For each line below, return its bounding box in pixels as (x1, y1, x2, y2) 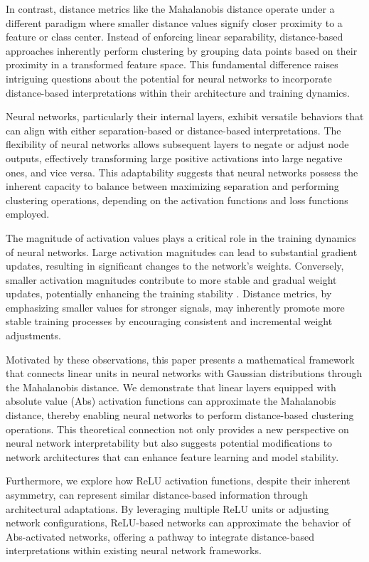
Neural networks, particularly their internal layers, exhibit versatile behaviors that (6, 109, 364, 124)
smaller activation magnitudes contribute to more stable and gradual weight (6, 272, 337, 287)
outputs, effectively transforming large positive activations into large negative (6, 150, 343, 165)
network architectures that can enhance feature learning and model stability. (6, 449, 339, 464)
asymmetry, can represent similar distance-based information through (6, 487, 308, 502)
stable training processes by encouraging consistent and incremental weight (6, 314, 333, 329)
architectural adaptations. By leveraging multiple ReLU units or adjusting (6, 501, 329, 516)
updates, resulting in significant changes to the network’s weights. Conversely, (6, 258, 344, 273)
